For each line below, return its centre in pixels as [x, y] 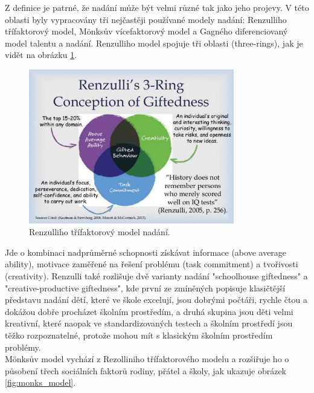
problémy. [23, 347]
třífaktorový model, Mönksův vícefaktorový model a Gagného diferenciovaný [146, 31]
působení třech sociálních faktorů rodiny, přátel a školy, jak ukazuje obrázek [146, 370]
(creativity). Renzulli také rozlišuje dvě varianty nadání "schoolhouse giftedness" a [156, 276]
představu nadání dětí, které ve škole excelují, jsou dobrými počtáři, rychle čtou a [156, 300]
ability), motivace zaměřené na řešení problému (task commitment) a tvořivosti [152, 264]
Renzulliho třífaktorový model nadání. [100, 232]
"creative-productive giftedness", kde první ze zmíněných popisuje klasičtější [145, 287]
